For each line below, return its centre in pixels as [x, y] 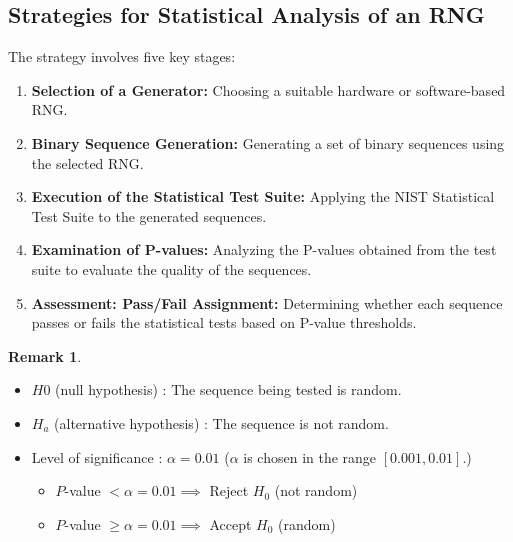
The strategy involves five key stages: [122, 56]
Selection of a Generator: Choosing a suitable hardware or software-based [268, 89]
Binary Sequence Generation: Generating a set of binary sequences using [268, 142]
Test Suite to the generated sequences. [149, 215]
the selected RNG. [87, 162]
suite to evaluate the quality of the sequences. [171, 268]
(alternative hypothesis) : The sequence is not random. [221, 422]
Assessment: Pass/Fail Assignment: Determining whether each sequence [267, 302]
